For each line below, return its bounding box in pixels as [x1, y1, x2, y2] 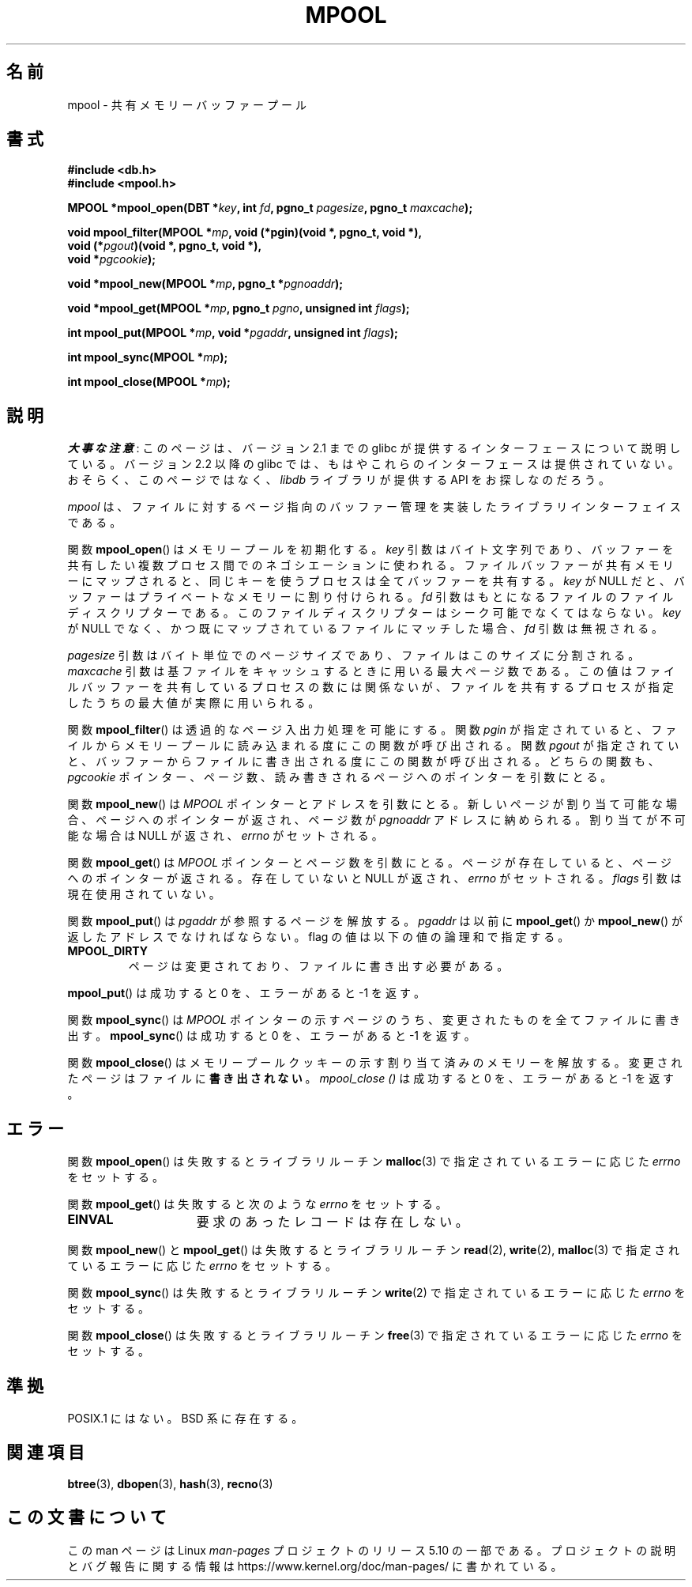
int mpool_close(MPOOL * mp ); [67, 375, 231, 389]
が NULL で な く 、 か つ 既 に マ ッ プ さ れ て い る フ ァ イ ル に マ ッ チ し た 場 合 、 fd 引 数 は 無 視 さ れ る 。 [67, 622, 664, 636]
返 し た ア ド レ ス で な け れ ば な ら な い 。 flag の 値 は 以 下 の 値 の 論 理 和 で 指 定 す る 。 [67, 930, 570, 944]
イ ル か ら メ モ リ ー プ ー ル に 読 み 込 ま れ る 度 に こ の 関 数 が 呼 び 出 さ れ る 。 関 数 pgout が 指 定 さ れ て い [67, 739, 679, 753]
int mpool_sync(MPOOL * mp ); [67, 350, 228, 365]
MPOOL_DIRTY [67, 944, 149, 958]
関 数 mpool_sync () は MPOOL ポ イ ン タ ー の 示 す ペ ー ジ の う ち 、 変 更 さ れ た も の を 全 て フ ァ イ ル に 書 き [67, 1013, 680, 1027]
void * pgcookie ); [67, 252, 156, 266]
